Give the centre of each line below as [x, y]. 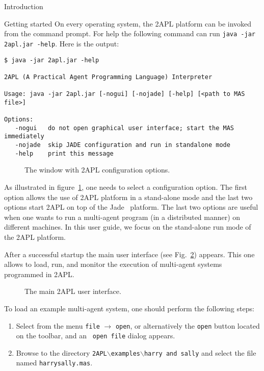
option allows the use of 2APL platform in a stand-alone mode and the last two [128, 197]
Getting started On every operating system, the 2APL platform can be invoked [128, 23]
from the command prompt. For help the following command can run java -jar [130, 33]
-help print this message [64, 153]
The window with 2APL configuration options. [97, 170]
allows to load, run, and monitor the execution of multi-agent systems [113, 264]
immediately [24, 137]
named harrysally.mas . [54, 363]
